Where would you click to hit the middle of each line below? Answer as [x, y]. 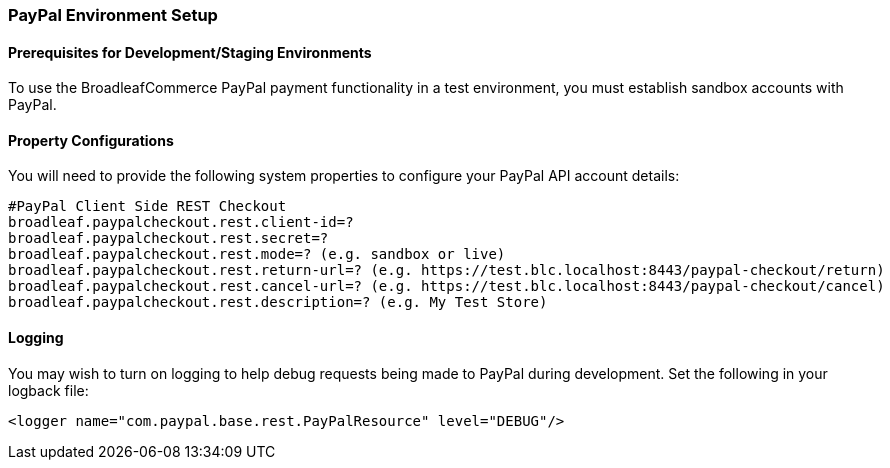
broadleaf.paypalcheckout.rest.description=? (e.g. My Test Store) [278, 302]
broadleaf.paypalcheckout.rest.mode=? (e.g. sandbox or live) [257, 254]
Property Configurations [91, 140]
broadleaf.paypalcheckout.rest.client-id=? [181, 222]
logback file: [48, 390]
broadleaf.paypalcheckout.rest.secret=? [168, 238]
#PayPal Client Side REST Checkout [147, 206]
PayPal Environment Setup [113, 15]
